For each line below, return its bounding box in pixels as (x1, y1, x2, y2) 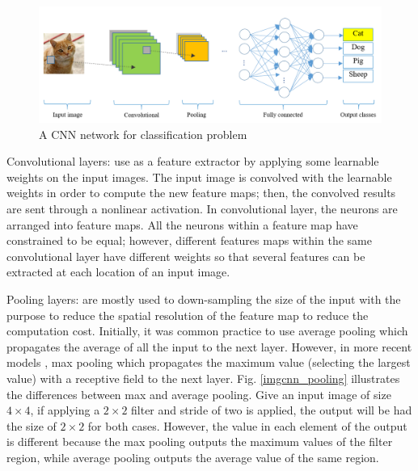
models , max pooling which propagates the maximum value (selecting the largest (6, 354, 411, 371)
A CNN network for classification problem (39, 125, 247, 142)
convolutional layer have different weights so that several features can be (6, 247, 365, 264)
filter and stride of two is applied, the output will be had (131, 402, 412, 418)
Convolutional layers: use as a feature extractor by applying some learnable (6, 153, 379, 170)
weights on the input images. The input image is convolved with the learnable (6, 168, 392, 185)
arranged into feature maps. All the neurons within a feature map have (6, 216, 358, 233)
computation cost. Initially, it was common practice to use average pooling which (6, 322, 408, 339)
